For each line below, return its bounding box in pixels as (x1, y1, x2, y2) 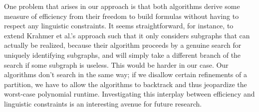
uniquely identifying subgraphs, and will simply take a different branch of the (4, 49, 241, 60)
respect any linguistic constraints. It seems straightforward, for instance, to (4, 20, 234, 31)
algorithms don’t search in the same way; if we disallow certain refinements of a (4, 69, 247, 80)
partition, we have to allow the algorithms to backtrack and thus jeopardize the (4, 79, 247, 89)
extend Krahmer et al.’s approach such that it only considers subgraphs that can (4, 30, 250, 40)
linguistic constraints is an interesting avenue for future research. (4, 98, 202, 109)
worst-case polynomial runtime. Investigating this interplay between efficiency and (4, 89, 255, 99)
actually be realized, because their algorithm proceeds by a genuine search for (4, 40, 242, 50)
